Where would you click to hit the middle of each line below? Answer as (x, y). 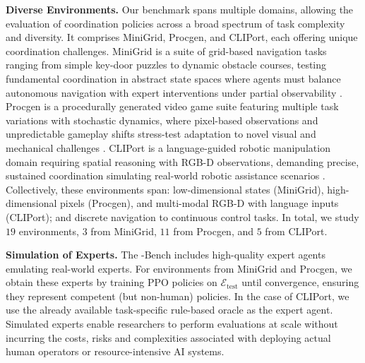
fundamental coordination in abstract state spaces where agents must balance (173, 78)
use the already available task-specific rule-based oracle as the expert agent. (169, 310)
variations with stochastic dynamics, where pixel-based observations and (162, 120)
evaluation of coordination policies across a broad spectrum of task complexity (175, 23)
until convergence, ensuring (300, 282)
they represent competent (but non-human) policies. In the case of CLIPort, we (178, 296)
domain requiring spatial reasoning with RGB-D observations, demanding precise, (182, 161)
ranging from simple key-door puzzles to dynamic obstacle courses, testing (166, 65)
